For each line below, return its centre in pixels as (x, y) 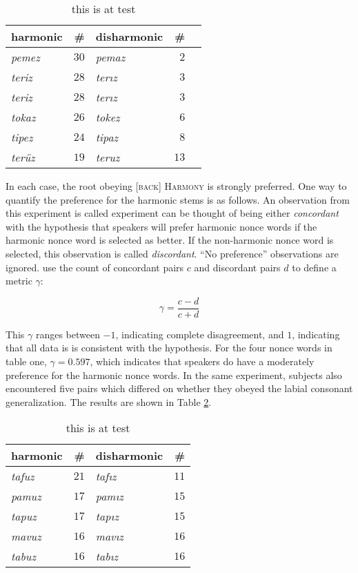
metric (19, 281)
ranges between (68, 334)
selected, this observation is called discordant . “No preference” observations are (172, 253)
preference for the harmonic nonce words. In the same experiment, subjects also (174, 375)
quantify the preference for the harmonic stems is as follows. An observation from (178, 199)
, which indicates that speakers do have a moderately (202, 361)
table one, (26, 361)
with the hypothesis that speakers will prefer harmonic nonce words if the (161, 226)
